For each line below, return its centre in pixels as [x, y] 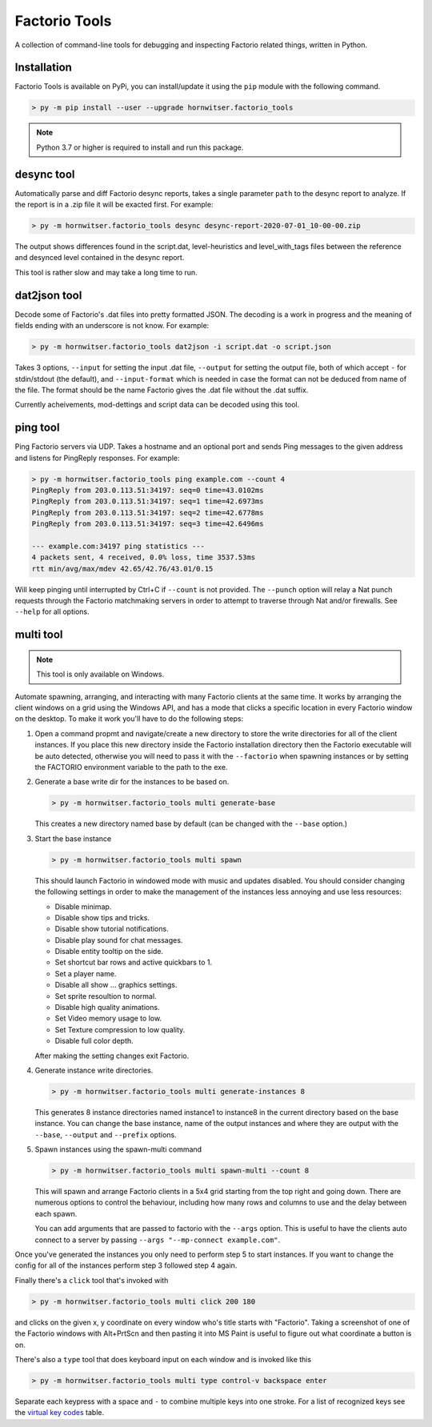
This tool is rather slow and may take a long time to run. [106, 272]
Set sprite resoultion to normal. [106, 996]
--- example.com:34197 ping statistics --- [118, 546]
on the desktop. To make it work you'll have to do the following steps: [129, 719]
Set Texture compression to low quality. [120, 1029]
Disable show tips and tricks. [102, 917]
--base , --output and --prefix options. [106, 1134]
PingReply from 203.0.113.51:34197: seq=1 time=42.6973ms [148, 501]
